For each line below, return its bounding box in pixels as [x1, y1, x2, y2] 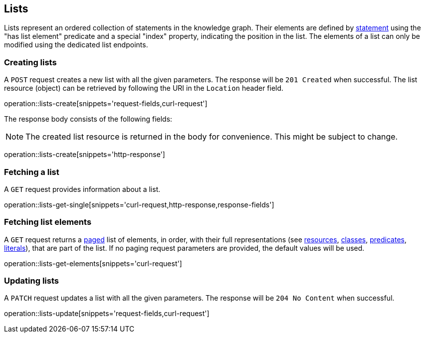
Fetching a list [4, 167, 59, 177]
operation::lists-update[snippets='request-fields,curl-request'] [4, 309, 210, 318]
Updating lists [4, 276, 59, 286]
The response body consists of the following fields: [4, 115, 173, 124]
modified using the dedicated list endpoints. [4, 40, 148, 49]
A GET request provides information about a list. [4, 184, 161, 193]
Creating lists [4, 57, 57, 67]
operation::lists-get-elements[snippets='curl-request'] [4, 259, 182, 268]
